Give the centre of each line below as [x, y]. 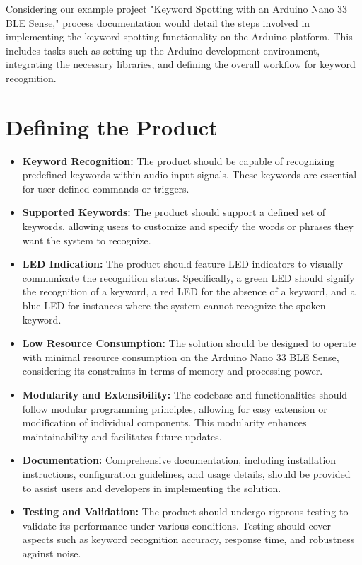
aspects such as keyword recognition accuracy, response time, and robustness [188, 539]
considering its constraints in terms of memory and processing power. [173, 371]
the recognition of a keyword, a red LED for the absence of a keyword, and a [189, 291]
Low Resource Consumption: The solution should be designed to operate [189, 343]
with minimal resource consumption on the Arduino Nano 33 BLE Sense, [181, 356]
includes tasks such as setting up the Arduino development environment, [163, 50]
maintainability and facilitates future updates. [122, 436]
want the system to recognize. [87, 240]
